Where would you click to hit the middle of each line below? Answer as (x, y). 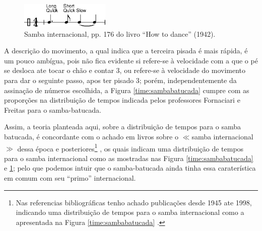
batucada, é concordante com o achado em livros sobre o (91, 136)
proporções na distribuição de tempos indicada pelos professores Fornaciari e (122, 100)
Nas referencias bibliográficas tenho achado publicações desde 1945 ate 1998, (134, 202)
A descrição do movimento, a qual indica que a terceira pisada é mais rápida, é (126, 51)
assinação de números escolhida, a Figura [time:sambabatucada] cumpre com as (127, 90)
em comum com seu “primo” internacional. (70, 178)
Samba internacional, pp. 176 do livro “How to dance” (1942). (120, 33)
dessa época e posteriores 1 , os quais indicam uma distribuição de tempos (130, 147)
